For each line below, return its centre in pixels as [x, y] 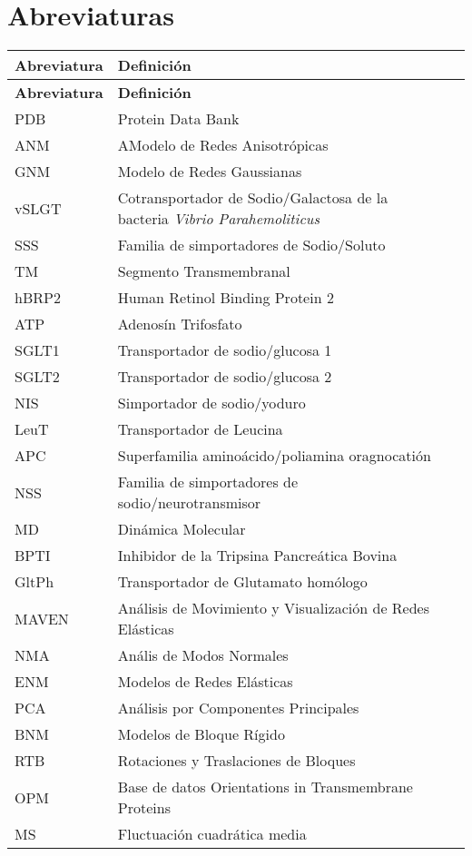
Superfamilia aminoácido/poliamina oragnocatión [274, 456]
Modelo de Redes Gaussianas [210, 172]
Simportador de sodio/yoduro [211, 403]
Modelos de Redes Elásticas [205, 682]
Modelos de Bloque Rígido [201, 734]
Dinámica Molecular [182, 529]
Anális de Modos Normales [203, 655]
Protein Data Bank [178, 119]
